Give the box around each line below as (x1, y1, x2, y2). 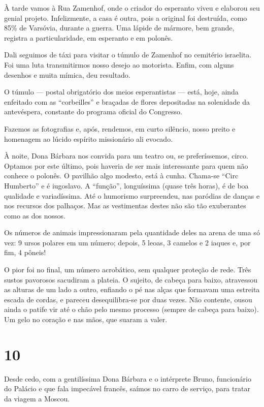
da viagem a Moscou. (4, 393, 70, 403)
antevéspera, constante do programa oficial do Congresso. (4, 106, 182, 117)
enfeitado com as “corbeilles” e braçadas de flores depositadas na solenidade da (4, 96, 250, 107)
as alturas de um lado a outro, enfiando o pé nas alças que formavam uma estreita (4, 284, 260, 295)
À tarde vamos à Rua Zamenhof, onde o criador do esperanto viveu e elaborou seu (4, 3, 260, 13)
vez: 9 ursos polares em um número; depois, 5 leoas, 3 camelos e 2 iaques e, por (4, 237, 251, 247)
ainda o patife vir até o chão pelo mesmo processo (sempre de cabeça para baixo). (4, 304, 259, 315)
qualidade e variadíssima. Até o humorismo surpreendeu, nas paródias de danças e (4, 190, 260, 201)
